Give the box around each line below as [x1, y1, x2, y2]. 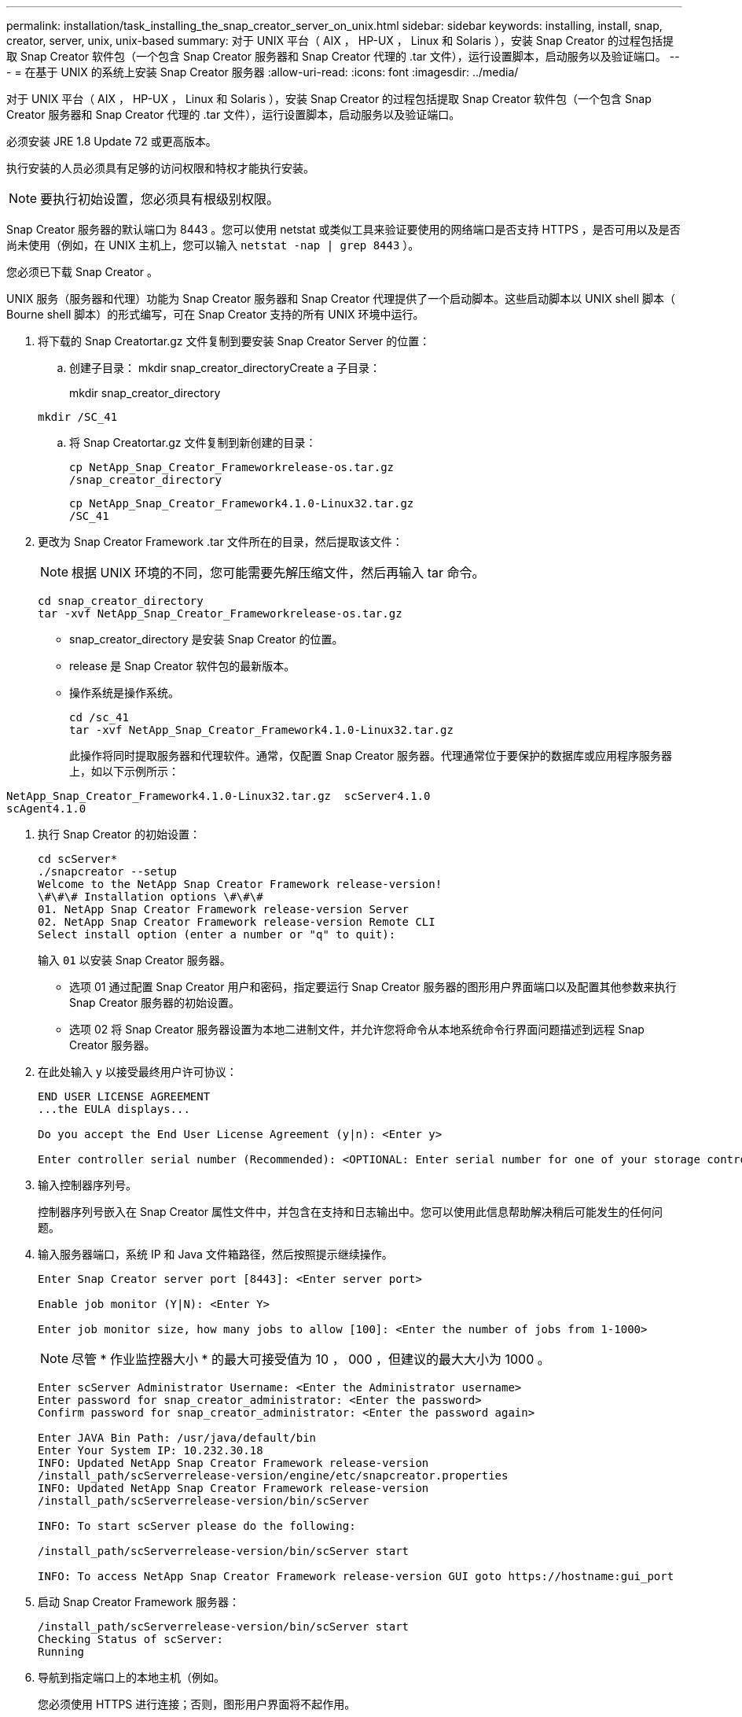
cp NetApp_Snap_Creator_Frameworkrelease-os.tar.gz [69, 461, 395, 473]
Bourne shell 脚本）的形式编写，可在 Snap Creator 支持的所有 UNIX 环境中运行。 [6, 308, 424, 321]
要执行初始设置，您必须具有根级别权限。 [40, 191, 280, 207]
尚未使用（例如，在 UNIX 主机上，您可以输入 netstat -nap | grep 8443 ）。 [6, 238, 420, 252]
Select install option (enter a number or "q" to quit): [38, 928, 396, 941]
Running [38, 1645, 85, 1658]
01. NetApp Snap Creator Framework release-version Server [38, 903, 410, 916]
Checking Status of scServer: [38, 1633, 224, 1645]
